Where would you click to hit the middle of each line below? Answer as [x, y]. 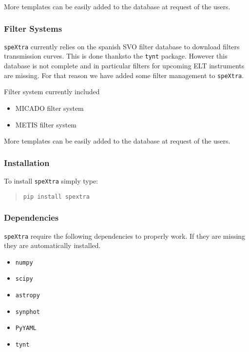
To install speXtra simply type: [51, 180]
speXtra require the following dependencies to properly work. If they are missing [125, 236]
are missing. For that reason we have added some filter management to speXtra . [124, 75]
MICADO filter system [49, 108]
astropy [28, 296]
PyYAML [26, 328]
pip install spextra [56, 197]
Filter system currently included [52, 92]
